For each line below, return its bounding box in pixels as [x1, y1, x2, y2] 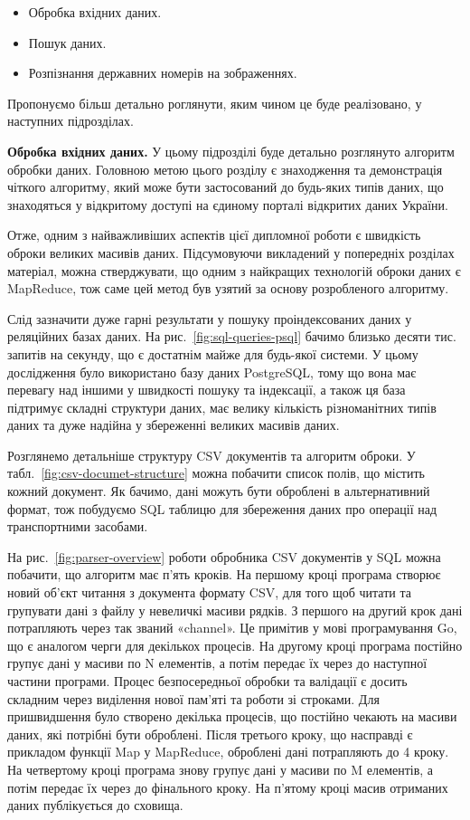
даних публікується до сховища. [7, 796, 183, 815]
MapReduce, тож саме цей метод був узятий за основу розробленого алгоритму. [7, 279, 449, 298]
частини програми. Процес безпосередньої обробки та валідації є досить [7, 672, 408, 690]
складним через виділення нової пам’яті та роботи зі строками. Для [7, 689, 380, 708]
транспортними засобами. [7, 517, 148, 536]
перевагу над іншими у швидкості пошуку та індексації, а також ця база [7, 380, 406, 399]
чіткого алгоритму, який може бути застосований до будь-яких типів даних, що [7, 177, 444, 196]
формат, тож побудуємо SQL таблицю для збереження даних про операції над [7, 499, 437, 518]
